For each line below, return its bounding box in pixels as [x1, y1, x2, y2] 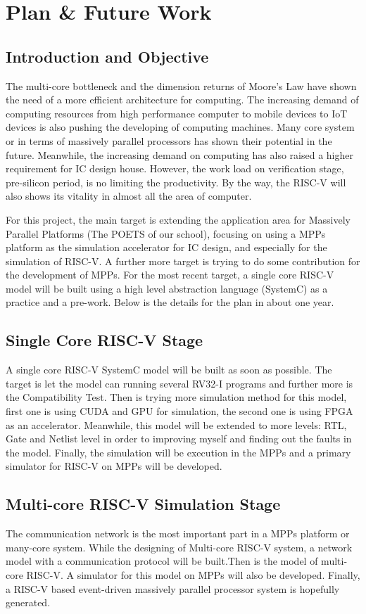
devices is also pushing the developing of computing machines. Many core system [6, 120, 355, 134]
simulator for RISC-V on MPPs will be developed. [6, 459, 222, 473]
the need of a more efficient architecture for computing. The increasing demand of [6, 92, 359, 107]
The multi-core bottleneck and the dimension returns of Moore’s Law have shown [6, 78, 357, 93]
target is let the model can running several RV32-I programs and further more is [6, 376, 353, 390]
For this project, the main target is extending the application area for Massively [6, 212, 351, 226]
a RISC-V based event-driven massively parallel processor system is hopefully [6, 581, 340, 596]
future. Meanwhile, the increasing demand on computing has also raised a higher [6, 147, 353, 162]
